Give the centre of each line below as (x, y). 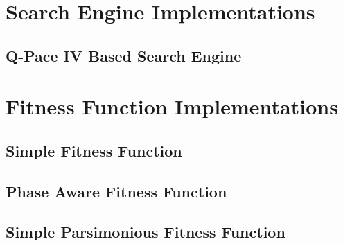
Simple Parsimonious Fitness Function (146, 232)
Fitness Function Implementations (172, 106)
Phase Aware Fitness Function (116, 191)
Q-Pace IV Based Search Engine (124, 55)
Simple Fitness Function (94, 150)
